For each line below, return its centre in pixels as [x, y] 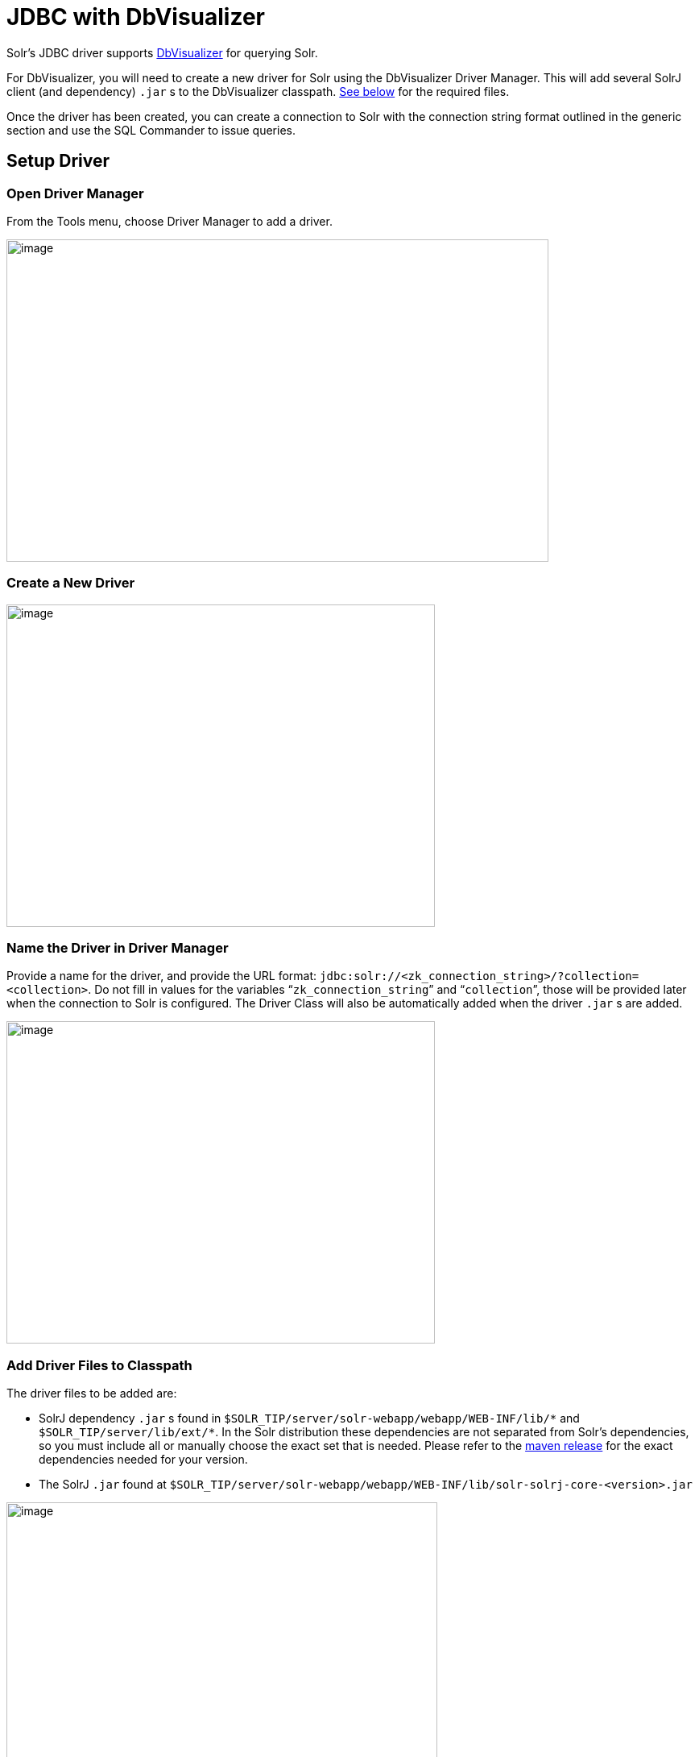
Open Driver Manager [75, 193]
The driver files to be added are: [92, 1394]
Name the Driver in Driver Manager [118, 948]
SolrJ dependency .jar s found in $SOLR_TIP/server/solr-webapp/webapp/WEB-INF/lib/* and [309, 1418]
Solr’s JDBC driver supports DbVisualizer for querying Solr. [162, 52]
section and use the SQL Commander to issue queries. [151, 130]
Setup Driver [58, 161]
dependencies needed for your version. [143, 1460]
